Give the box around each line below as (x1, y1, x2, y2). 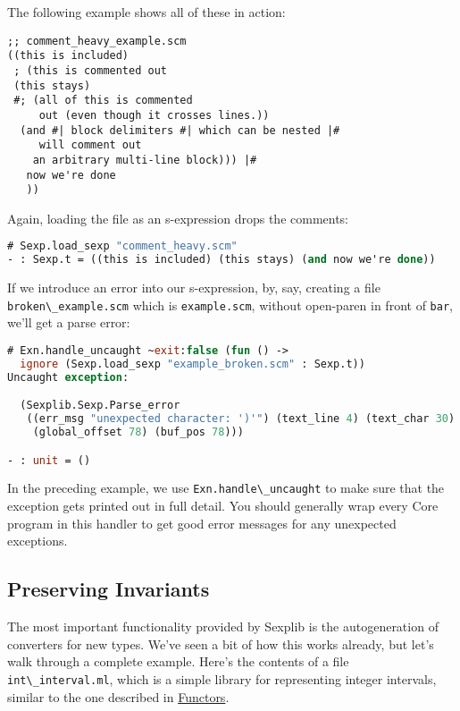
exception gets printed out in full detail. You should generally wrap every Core (7, 496, 439, 515)
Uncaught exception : (7, 370, 130, 384)
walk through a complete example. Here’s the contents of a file (7, 652, 349, 671)
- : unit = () (7, 453, 91, 467)
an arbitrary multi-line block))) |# (32, 153, 257, 166)
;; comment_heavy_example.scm (7, 34, 187, 47)
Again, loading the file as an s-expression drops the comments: (7, 208, 349, 227)
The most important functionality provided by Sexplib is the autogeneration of (7, 617, 439, 636)
